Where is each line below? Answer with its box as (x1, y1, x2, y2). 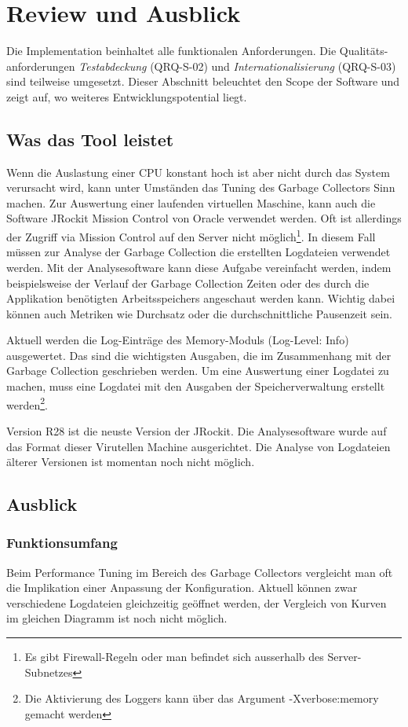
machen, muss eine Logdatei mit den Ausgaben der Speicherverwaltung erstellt (6, 378, 385, 395)
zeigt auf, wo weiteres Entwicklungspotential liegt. (6, 88, 247, 105)
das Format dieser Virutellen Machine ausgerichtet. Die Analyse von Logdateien (6, 438, 391, 454)
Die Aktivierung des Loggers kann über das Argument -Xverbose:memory (24, 690, 379, 707)
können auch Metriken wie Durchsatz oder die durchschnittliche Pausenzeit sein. (6, 305, 393, 321)
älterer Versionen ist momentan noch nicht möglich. (6, 453, 255, 470)
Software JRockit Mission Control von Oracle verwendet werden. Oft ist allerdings (6, 210, 402, 226)
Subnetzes (24, 663, 73, 680)
